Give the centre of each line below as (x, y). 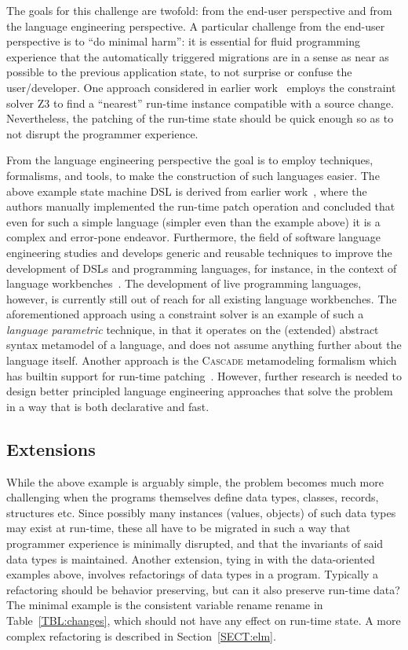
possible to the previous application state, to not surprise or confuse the (179, 72)
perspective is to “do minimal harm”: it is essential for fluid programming (183, 41)
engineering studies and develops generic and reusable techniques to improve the (199, 252)
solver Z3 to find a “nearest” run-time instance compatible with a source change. (200, 103)
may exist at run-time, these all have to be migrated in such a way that (178, 528)
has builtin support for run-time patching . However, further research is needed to (204, 375)
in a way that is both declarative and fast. (108, 406)
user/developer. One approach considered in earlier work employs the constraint (201, 87)
